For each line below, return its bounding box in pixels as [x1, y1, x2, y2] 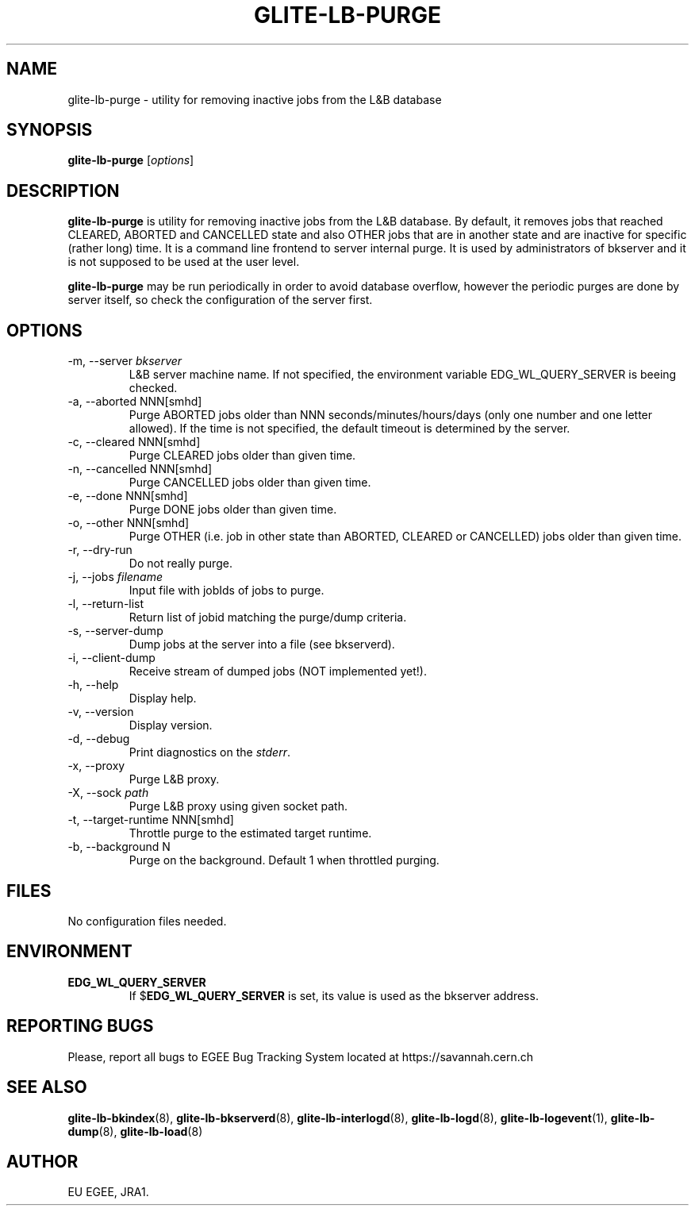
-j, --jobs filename [67, 570, 163, 584]
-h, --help [67, 678, 119, 692]
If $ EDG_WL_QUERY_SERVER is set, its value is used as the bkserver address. [129, 988, 539, 1002]
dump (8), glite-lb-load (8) [67, 1124, 203, 1138]
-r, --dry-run [67, 543, 132, 557]
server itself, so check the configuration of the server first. [67, 293, 373, 307]
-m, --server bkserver [67, 354, 182, 368]
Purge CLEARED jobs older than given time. [129, 448, 356, 463]
